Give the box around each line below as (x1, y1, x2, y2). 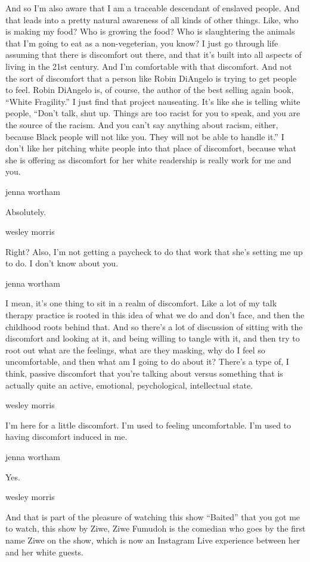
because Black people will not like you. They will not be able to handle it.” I (5, 130, 284, 142)
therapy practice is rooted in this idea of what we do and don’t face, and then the (5, 309, 305, 321)
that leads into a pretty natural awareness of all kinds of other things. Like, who (5, 13, 299, 26)
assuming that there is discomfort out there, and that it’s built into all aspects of (5, 48, 302, 61)
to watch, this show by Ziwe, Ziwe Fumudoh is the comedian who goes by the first (5, 522, 306, 535)
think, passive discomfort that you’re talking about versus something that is (5, 367, 283, 380)
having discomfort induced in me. (5, 430, 128, 443)
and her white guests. (5, 545, 83, 558)
